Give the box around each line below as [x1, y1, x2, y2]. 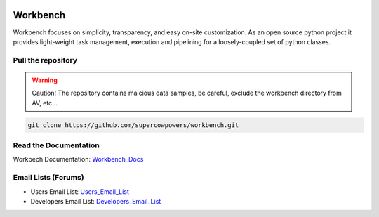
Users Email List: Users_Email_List [30, 187, 130, 196]
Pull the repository [13, 55, 77, 65]
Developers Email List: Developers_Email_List [30, 197, 161, 205]
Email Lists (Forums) [13, 173, 84, 183]
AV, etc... [32, 98, 58, 107]
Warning [32, 76, 58, 84]
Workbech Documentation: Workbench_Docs [13, 155, 144, 164]
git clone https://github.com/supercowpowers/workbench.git [27, 121, 239, 129]
